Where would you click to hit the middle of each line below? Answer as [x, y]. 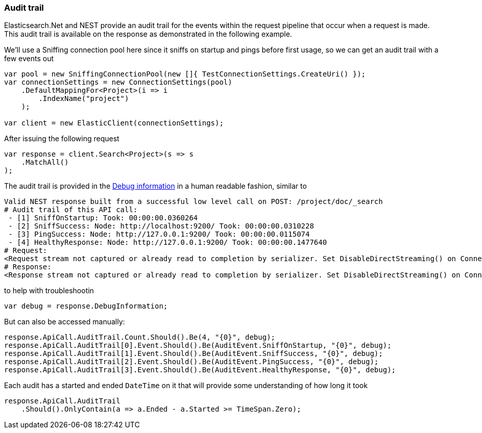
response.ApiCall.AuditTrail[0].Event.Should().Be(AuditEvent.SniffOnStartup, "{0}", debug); [198, 346]
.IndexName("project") [84, 99]
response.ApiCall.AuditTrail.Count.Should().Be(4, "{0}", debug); [140, 337]
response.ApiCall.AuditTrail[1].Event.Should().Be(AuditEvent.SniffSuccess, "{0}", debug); [194, 354]
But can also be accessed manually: [65, 322]
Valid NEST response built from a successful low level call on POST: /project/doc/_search [194, 202]
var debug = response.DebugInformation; [86, 306]
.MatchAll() [45, 162]
